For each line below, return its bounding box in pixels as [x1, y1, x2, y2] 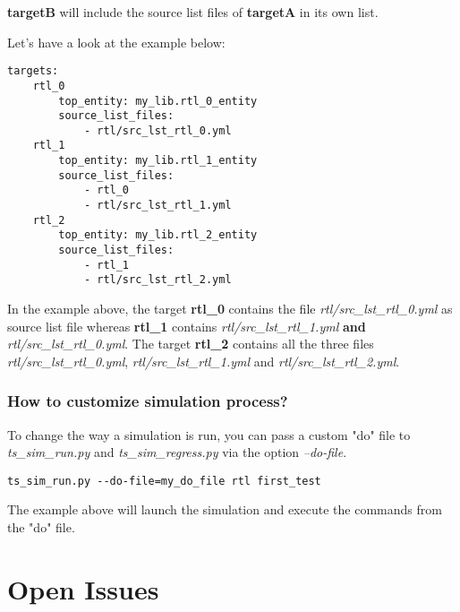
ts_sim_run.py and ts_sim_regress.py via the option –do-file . [7, 443, 347, 461]
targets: [7, 65, 59, 78]
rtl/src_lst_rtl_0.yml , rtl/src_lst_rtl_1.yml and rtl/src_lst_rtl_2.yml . [7, 351, 400, 370]
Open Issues [7, 570, 159, 607]
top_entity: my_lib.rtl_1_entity [58, 154, 258, 168]
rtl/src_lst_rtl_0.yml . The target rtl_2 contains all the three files [7, 334, 374, 353]
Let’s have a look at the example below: [7, 32, 226, 51]
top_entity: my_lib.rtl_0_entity [58, 94, 258, 108]
